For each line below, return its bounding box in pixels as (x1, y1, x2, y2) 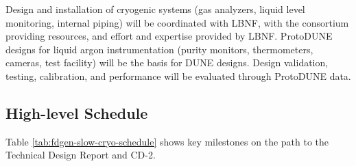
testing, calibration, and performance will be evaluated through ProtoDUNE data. (5, 68, 351, 83)
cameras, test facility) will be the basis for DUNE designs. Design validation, (5, 55, 329, 70)
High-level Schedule (5, 102, 148, 123)
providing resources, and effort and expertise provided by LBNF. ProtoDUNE (5, 29, 333, 43)
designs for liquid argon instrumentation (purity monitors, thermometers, (5, 42, 313, 56)
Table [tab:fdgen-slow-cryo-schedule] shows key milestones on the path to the (5, 134, 329, 148)
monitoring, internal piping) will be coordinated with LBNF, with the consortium (5, 15, 349, 29)
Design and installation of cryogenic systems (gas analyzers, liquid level (5, 2, 305, 16)
